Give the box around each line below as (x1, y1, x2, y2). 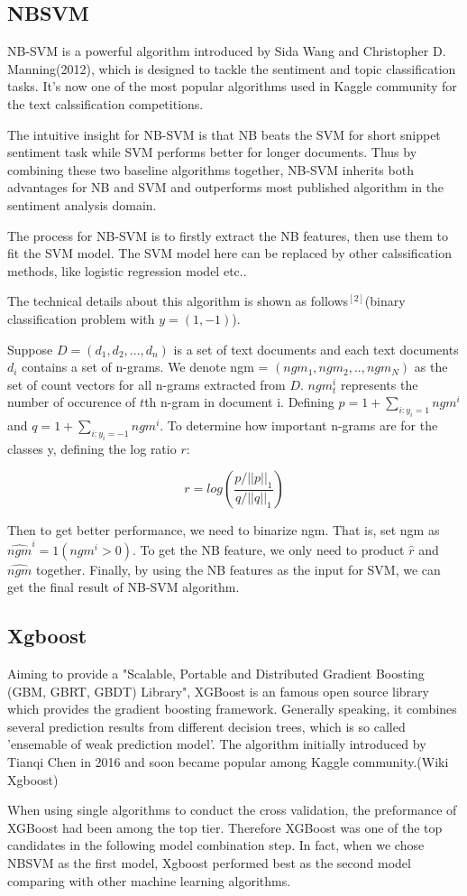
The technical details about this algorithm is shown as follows (7, 291, 349, 310)
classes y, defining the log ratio (7, 439, 177, 457)
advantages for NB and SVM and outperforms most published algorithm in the (7, 178, 444, 197)
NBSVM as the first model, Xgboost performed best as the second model (7, 854, 411, 873)
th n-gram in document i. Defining (144, 393, 334, 411)
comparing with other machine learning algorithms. (7, 871, 291, 890)
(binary (364, 291, 406, 310)
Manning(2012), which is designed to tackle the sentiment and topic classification (7, 59, 456, 78)
